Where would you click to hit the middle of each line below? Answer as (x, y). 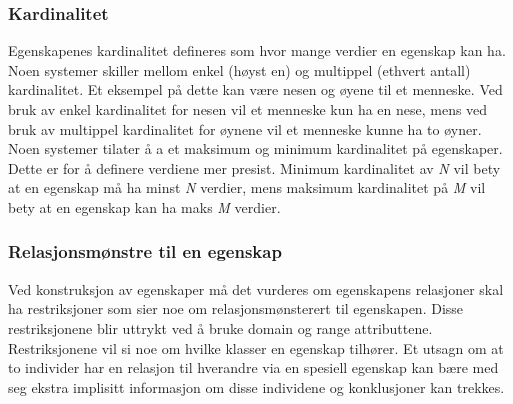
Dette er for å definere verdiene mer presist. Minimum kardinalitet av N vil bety (254, 167)
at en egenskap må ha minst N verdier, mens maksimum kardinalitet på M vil (247, 187)
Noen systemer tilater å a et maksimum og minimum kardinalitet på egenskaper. (255, 148)
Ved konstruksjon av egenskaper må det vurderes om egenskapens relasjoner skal (256, 288)
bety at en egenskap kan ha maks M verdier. (144, 206)
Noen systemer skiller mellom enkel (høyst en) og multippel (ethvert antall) (239, 69)
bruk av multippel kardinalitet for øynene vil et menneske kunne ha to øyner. (245, 128)
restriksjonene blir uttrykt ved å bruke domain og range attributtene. (220, 327)
